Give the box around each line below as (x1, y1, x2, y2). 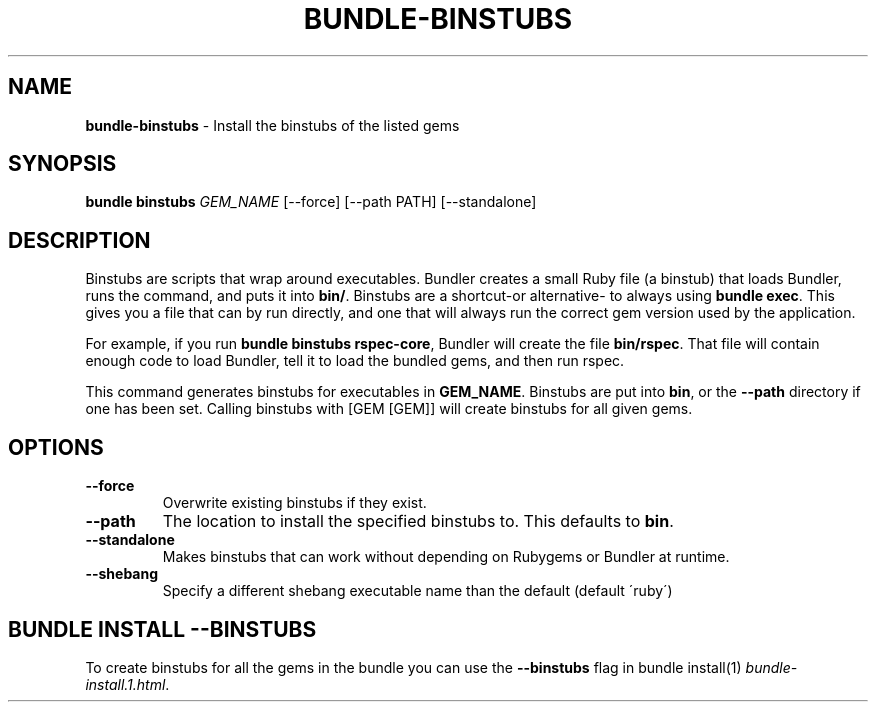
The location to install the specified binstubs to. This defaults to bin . (162, 511, 674, 532)
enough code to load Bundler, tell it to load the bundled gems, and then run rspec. (85, 352, 625, 370)
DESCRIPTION (8, 227, 151, 253)
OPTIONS (8, 434, 104, 460)
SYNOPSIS (8, 151, 117, 177)
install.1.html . (85, 675, 170, 693)
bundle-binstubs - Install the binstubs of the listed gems (85, 116, 460, 134)
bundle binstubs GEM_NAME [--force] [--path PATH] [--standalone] (85, 193, 537, 211)
